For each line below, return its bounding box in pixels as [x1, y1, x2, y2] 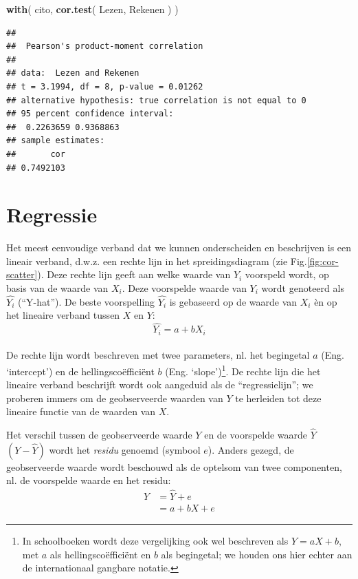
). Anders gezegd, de [208, 442, 294, 456]
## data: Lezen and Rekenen [6, 68, 139, 78]
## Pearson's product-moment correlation [6, 41, 203, 52]
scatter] [6, 267, 38, 282]
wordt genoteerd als [261, 281, 344, 295]
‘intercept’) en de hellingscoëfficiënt [6, 364, 155, 378]
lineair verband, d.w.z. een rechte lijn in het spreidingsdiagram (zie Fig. [6, 253, 307, 268]
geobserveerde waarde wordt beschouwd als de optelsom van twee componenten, [6, 459, 342, 474]
